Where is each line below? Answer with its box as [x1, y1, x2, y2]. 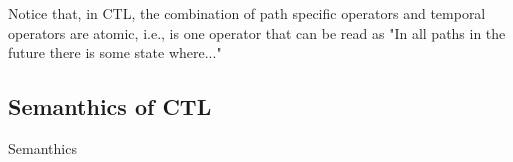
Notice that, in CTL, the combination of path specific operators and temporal [8, 3, 486, 23]
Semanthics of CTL [8, 91, 212, 122]
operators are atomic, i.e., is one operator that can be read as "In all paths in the [8, 22, 506, 43]
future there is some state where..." [8, 42, 222, 63]
